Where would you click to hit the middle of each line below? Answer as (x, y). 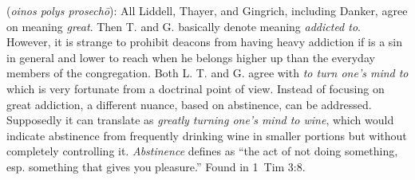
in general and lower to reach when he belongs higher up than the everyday (191, 57)
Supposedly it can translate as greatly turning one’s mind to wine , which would (200, 120)
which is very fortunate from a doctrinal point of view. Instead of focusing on (196, 88)
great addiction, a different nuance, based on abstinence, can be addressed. (189, 104)
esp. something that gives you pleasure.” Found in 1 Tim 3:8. (156, 166)
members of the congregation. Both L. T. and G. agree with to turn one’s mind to (207, 73)
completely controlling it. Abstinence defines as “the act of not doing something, (202, 151)
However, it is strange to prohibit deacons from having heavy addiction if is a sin (204, 42)
